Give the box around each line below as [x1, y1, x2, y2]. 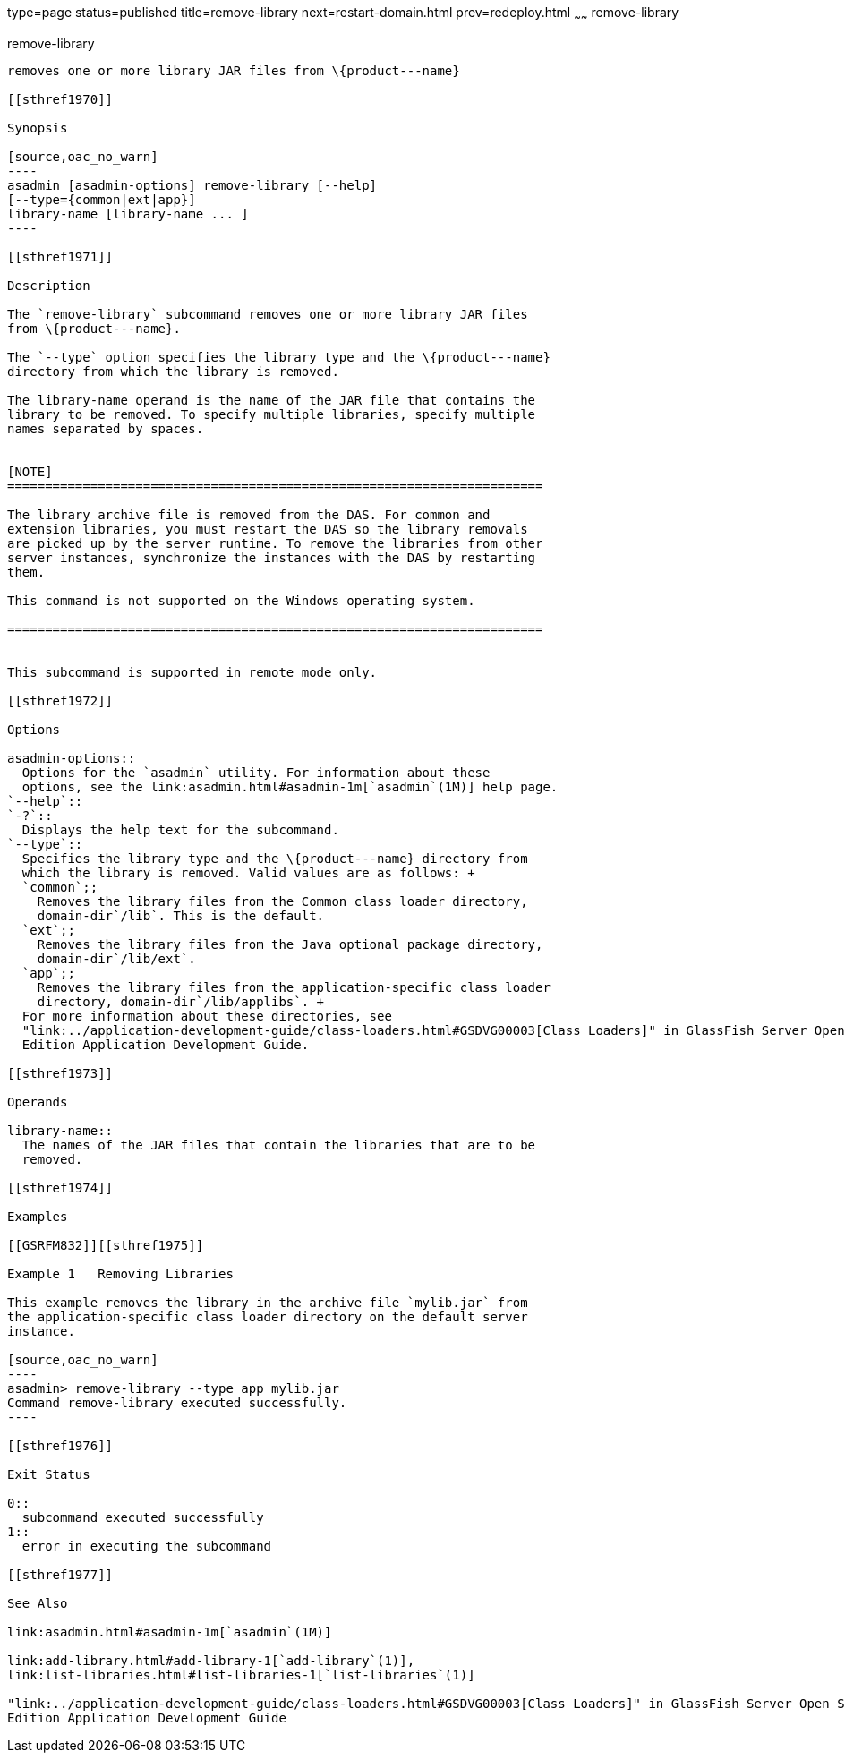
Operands [7, 1094, 68, 1109]
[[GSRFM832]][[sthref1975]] [7, 1237, 204, 1252]
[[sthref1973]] [7, 1065, 114, 1081]
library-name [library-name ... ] [7, 206, 249, 221]
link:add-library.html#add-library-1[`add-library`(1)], [7, 1653, 415, 1668]
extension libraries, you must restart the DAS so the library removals [7, 521, 528, 536]
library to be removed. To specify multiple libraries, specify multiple [7, 406, 536, 422]
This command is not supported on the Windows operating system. [7, 593, 475, 608]
